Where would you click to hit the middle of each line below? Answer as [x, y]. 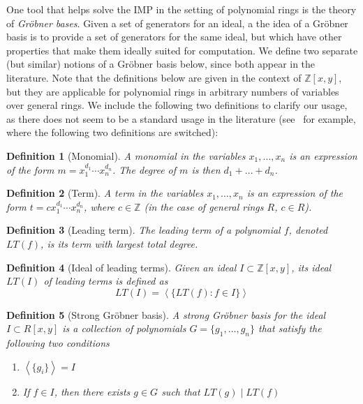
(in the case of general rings [204, 206]
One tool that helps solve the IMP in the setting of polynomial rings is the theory [181, 9]
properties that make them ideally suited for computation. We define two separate [182, 50]
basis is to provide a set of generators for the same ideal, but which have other [174, 37]
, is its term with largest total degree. [119, 243]
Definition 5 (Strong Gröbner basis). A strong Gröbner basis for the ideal [166, 314]
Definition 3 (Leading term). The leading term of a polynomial [143, 230]
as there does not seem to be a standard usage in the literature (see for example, [181, 118]
